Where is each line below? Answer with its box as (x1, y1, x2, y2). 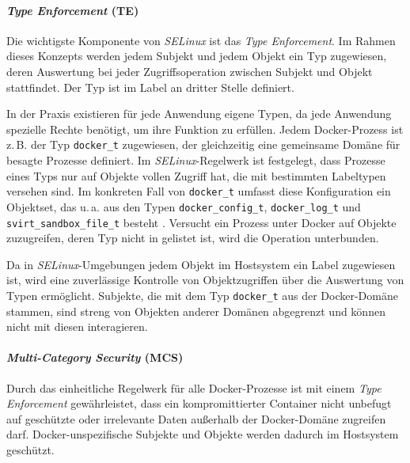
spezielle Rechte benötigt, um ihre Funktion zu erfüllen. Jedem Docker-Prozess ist (6, 120, 404, 137)
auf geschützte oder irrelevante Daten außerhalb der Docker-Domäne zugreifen (6, 410, 386, 427)
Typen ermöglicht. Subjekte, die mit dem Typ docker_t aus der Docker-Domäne (6, 287, 398, 303)
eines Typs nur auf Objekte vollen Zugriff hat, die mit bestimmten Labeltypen (6, 167, 386, 184)
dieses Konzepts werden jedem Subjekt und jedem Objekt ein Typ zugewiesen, (6, 47, 387, 64)
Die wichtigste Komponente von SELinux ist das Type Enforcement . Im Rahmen (6, 32, 396, 48)
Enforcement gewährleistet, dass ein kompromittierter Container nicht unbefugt (6, 395, 392, 412)
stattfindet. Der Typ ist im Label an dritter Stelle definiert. (6, 78, 294, 95)
